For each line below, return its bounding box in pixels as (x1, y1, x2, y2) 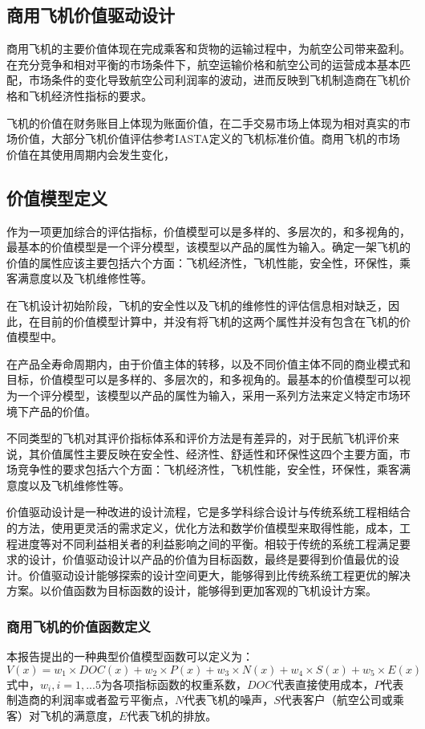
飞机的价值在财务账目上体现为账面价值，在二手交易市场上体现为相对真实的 (6, 114, 399, 131)
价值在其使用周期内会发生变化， (6, 145, 175, 162)
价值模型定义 (6, 185, 107, 210)
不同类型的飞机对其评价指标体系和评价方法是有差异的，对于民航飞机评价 (6, 430, 388, 446)
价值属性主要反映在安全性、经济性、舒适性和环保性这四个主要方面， (39, 445, 399, 462)
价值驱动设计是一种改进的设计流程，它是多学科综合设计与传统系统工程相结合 (6, 503, 411, 520)
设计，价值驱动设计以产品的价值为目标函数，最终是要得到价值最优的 (28, 551, 388, 568)
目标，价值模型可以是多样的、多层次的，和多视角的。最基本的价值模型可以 (6, 371, 399, 388)
